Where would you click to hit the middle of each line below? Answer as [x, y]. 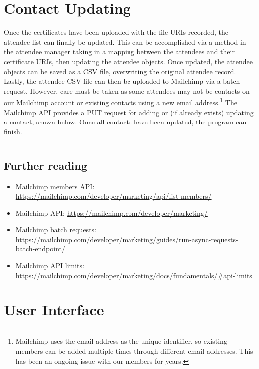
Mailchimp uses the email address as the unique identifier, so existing [121, 341]
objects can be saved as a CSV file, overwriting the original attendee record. [120, 71]
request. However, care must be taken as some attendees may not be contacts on [127, 90]
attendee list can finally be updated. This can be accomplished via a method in [125, 42]
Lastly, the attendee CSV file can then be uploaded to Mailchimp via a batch [122, 81]
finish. [13, 131]
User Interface [54, 309]
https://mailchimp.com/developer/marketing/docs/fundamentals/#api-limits [134, 275]
